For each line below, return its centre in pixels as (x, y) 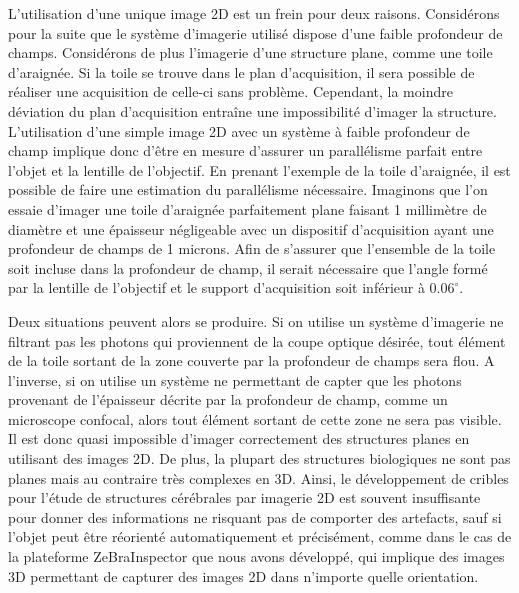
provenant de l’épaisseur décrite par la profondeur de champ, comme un (228, 399)
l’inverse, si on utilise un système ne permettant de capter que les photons (235, 379)
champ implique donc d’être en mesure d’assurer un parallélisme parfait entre (245, 150)
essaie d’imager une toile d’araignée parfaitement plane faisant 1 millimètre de (247, 208)
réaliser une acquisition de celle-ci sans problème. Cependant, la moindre (230, 91)
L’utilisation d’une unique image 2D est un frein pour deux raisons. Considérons (254, 13)
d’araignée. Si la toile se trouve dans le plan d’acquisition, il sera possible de (241, 71)
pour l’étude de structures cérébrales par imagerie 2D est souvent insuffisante (244, 497)
